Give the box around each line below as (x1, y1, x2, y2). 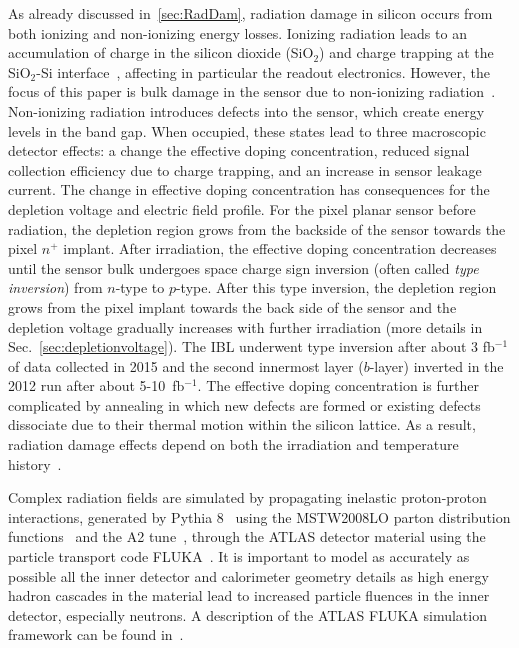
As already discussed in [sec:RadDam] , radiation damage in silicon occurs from (8, 3, 493, 23)
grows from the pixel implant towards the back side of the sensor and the (8, 296, 457, 317)
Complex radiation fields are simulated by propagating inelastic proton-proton (8, 487, 487, 508)
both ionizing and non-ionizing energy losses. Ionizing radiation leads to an (8, 22, 467, 43)
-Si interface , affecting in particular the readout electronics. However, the (36, 61, 491, 82)
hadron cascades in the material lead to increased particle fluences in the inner (8, 585, 490, 606)
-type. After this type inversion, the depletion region (175, 277, 497, 298)
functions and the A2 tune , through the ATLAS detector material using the (8, 526, 486, 547)
